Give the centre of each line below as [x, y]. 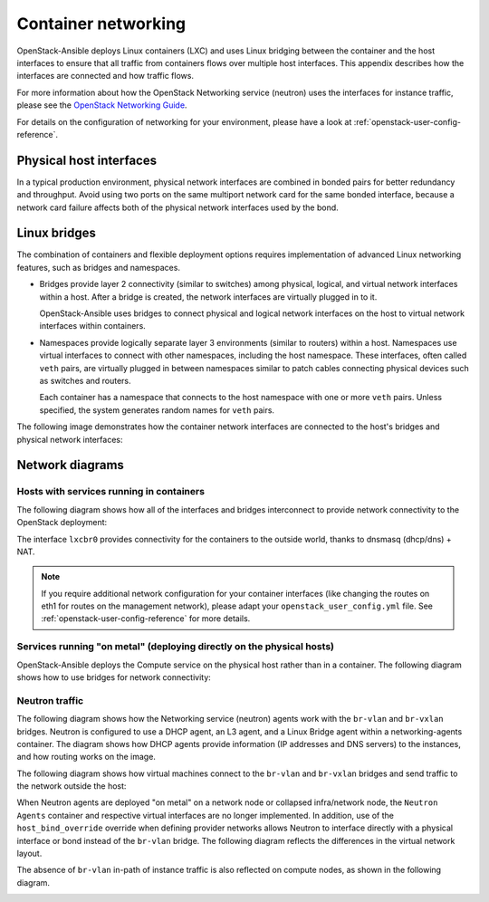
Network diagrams [70, 465]
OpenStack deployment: [62, 523]
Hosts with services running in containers [111, 492]
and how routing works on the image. [86, 757]
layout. [29, 854]
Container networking [101, 24]
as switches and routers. [85, 381]
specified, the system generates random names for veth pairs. [157, 410]
